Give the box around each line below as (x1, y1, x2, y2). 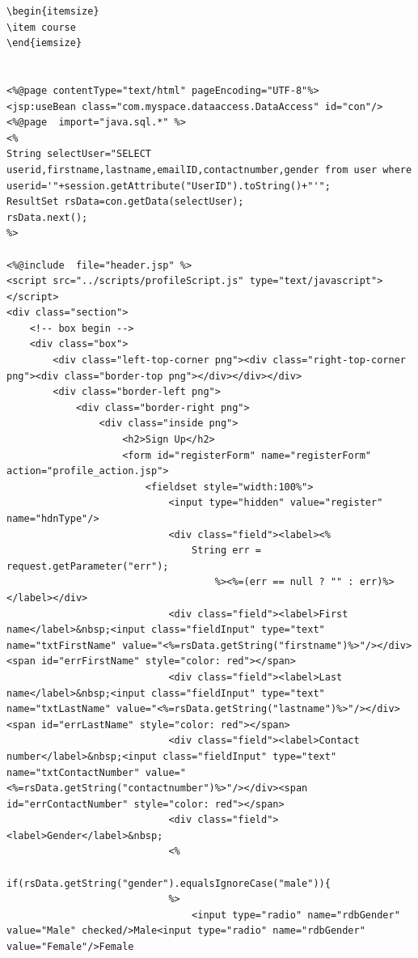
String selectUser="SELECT (6, 148, 151, 160)
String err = (192, 545, 261, 557)
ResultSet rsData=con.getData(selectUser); (6, 196, 244, 208)
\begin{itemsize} (6, 6, 99, 17)
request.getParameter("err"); (6, 560, 169, 572)
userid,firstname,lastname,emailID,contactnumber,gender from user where (6, 163, 412, 176)
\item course (6, 21, 76, 33)
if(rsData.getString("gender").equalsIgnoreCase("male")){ (6, 877, 331, 889)
